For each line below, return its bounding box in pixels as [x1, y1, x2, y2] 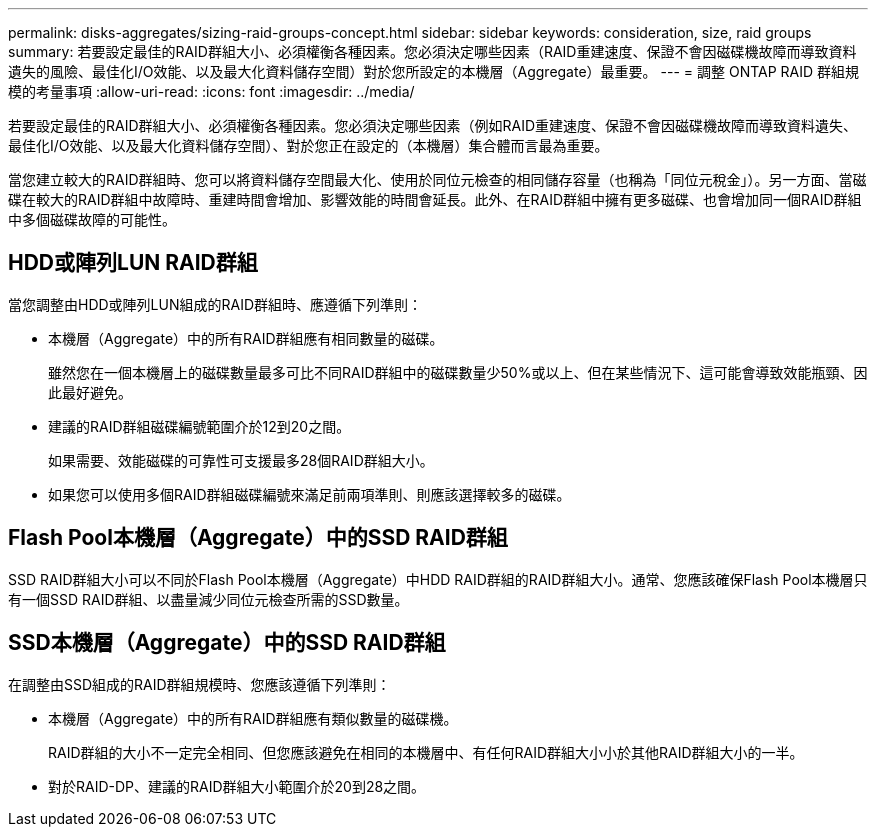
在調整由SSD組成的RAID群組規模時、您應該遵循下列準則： [8, 675, 391, 693]
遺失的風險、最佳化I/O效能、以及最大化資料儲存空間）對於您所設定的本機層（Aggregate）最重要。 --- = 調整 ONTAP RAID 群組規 [8, 63, 860, 80]
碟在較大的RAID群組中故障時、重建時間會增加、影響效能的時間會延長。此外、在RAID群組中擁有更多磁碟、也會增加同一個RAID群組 [8, 191, 862, 208]
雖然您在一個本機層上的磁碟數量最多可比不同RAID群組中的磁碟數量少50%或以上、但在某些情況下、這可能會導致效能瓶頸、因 [48, 363, 868, 381]
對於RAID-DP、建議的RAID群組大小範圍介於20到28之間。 [48, 777, 426, 795]
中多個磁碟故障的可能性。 [8, 211, 176, 228]
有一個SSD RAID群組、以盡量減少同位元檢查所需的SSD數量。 [8, 590, 409, 608]
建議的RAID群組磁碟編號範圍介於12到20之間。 [48, 417, 351, 435]
